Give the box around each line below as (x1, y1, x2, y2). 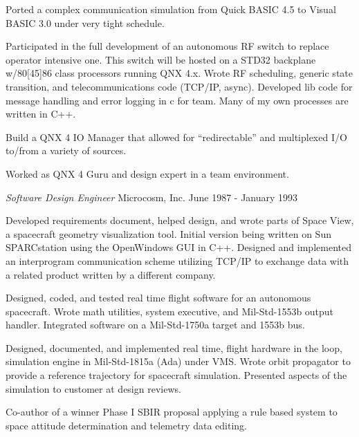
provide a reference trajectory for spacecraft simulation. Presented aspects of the (6, 368, 347, 382)
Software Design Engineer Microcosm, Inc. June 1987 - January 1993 (6, 189, 298, 204)
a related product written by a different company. (6, 267, 216, 281)
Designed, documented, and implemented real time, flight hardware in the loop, (6, 340, 342, 355)
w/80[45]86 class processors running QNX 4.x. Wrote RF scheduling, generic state (6, 66, 353, 80)
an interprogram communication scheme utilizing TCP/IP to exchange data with (6, 253, 349, 268)
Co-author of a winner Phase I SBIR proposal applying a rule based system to (6, 405, 338, 419)
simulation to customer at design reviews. (6, 381, 181, 396)
